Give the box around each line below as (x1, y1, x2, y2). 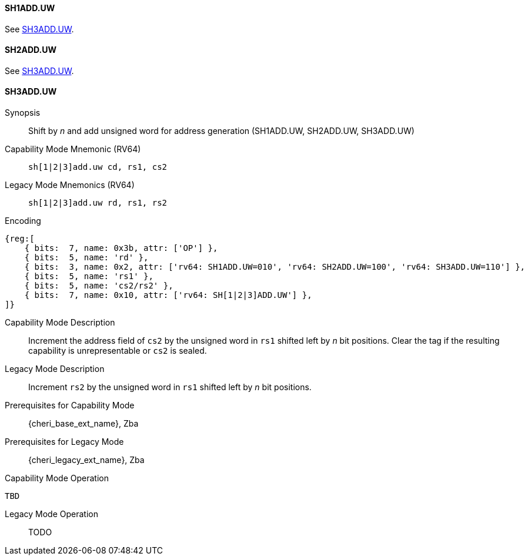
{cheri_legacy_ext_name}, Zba (28, 455, 145, 465)
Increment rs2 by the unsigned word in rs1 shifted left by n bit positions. (28, 382, 312, 393)
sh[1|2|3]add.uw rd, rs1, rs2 (28, 198, 168, 208)
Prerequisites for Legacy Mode (5, 437, 124, 447)
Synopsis (5, 108, 41, 118)
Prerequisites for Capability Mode (5, 400, 135, 411)
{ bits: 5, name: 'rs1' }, (24, 271, 153, 281)
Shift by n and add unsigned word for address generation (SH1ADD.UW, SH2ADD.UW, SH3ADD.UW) (28, 126, 415, 136)
